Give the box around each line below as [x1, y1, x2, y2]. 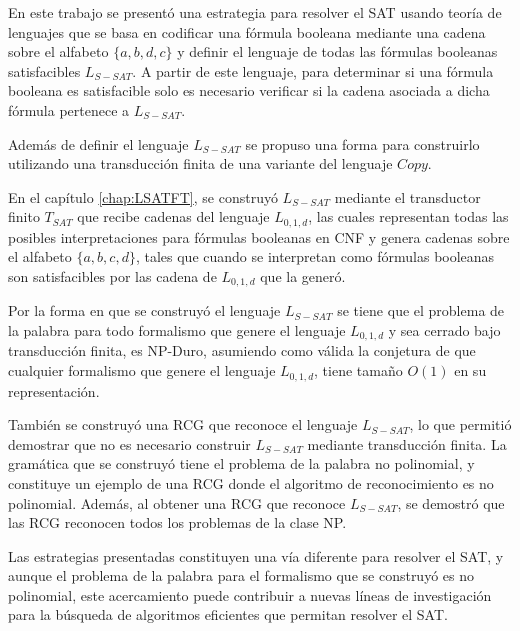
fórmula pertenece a [8, 99, 130, 120]
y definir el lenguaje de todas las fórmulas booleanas [177, 41, 498, 62]
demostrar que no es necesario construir [8, 433, 251, 454]
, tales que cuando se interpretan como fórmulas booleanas [135, 246, 495, 267]
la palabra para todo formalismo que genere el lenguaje [8, 320, 346, 341]
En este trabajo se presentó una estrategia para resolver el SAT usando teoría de [8, 2, 502, 22]
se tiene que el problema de [337, 300, 505, 321]
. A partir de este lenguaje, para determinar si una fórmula [132, 60, 494, 81]
